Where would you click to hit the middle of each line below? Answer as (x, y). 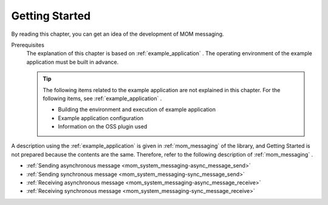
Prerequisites (28, 45)
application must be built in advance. (73, 62)
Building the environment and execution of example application (137, 110)
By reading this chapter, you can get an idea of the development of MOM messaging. (118, 34)
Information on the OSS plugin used (103, 127)
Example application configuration (101, 118)
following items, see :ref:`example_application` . (102, 98)
